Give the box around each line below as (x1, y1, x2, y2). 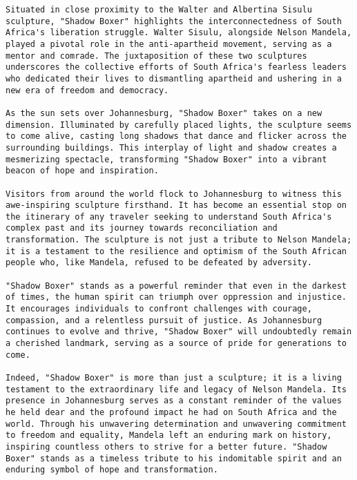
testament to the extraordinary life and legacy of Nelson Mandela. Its (6, 384, 347, 394)
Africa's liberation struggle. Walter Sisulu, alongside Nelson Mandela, (6, 28, 352, 38)
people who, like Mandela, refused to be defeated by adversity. (6, 258, 312, 268)
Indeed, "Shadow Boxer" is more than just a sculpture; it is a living (6, 373, 342, 383)
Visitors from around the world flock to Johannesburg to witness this (6, 189, 342, 199)
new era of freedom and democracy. (6, 85, 169, 95)
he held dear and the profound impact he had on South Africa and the (6, 407, 337, 417)
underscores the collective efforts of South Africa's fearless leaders (6, 62, 347, 73)
